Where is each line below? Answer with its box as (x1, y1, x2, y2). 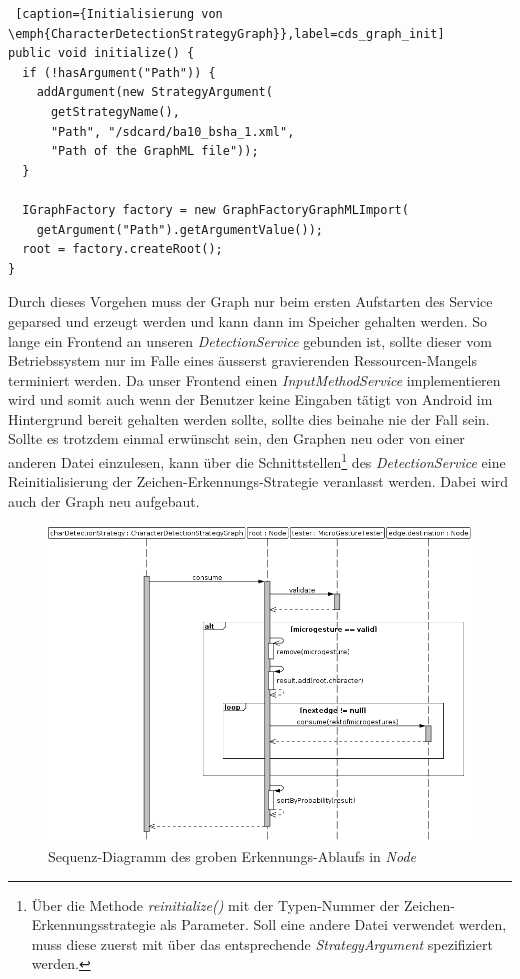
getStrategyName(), (50, 104, 180, 119)
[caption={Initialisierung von (15, 7, 223, 21)
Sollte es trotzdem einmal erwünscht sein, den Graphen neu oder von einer (8, 428, 465, 449)
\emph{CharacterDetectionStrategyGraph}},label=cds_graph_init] (8, 26, 445, 41)
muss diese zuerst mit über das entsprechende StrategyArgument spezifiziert (31, 933, 493, 954)
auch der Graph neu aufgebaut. (8, 490, 200, 511)
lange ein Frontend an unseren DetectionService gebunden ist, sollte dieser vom (8, 330, 492, 351)
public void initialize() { (8, 46, 195, 61)
